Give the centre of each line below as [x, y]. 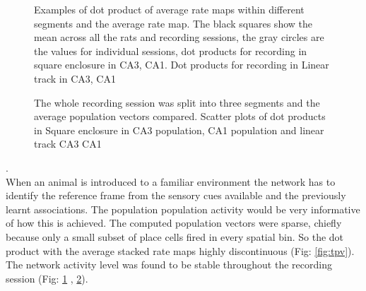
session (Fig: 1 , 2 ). [47, 278]
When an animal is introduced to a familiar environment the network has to [171, 181]
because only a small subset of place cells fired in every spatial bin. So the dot [175, 236]
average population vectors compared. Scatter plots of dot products [180, 116]
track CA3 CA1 [68, 144]
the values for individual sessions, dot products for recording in [171, 51]
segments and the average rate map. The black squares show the [173, 23]
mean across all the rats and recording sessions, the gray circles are [179, 37]
